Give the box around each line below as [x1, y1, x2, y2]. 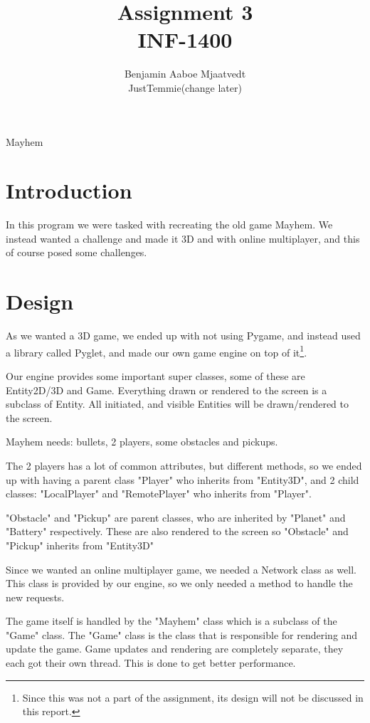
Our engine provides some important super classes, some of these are [6, 368, 305, 383]
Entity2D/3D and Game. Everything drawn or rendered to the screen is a [6, 382, 327, 397]
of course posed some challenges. [6, 245, 147, 260]
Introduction [6, 176, 132, 205]
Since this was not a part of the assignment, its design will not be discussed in [22, 690, 364, 704]
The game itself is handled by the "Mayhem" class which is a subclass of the [6, 613, 337, 628]
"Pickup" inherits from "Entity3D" [6, 537, 154, 552]
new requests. [6, 589, 65, 604]
